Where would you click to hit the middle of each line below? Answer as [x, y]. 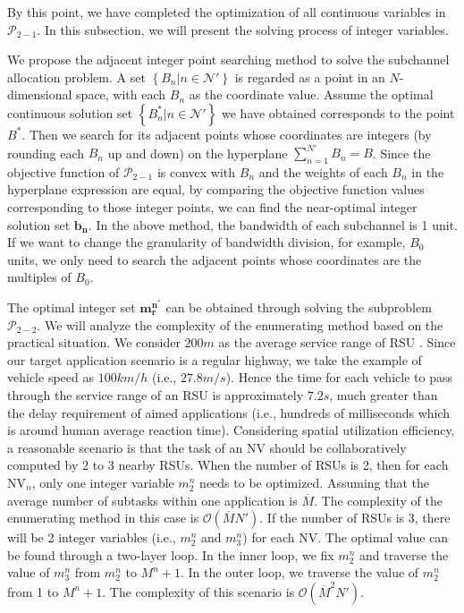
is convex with [196, 171]
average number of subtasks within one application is [152, 500]
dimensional [40, 94]
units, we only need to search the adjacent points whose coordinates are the [215, 259]
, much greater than [384, 394]
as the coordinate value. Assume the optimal [311, 94]
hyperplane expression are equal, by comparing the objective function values [216, 189]
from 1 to [33, 591]
